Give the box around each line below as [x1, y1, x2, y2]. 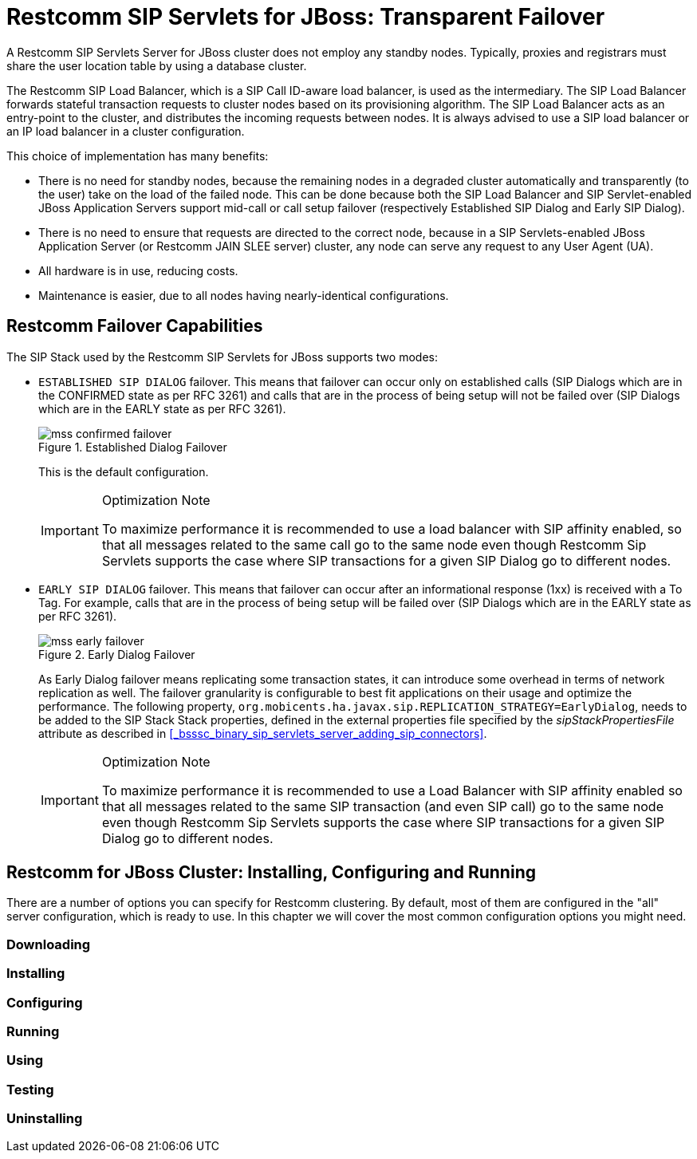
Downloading [6, 936, 91, 952]
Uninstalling [6, 1110, 83, 1127]
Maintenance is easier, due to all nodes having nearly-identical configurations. [38, 288, 449, 302]
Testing [6, 1081, 54, 1098]
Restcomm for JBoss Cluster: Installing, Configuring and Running [6, 862, 536, 883]
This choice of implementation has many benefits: [6, 148, 269, 163]
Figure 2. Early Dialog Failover [38, 647, 195, 661]
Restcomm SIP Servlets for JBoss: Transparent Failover [6, 3, 605, 30]
